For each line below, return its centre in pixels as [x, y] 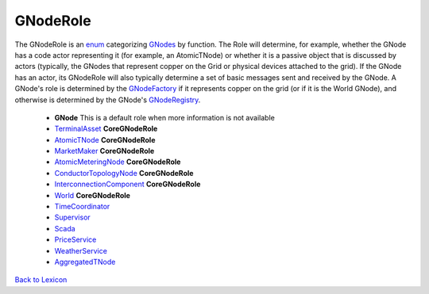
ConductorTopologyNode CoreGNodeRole [124, 173]
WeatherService [81, 250]
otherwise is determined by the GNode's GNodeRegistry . [108, 100]
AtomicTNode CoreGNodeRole [105, 139]
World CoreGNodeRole [93, 195]
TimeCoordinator [82, 207]
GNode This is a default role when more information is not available [165, 117]
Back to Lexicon [41, 280]
